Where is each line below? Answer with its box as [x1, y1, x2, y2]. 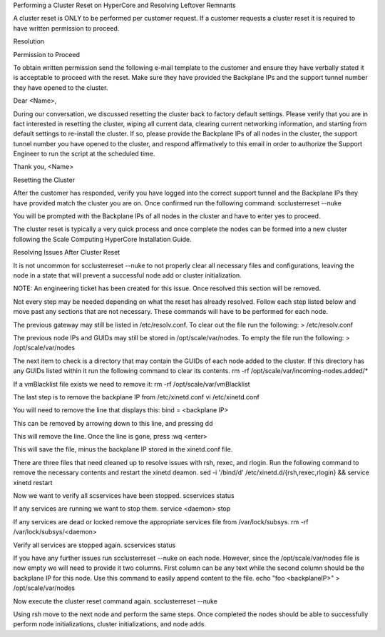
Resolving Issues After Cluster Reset [13, 248, 120, 257]
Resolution [13, 37, 45, 46]
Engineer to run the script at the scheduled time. [13, 150, 155, 158]
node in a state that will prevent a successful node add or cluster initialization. [13, 271, 242, 280]
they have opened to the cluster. [13, 83, 108, 92]
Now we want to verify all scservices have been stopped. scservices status [13, 491, 235, 500]
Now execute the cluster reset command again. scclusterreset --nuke [13, 596, 217, 606]
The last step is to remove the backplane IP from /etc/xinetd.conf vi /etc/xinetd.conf [13, 392, 260, 401]
